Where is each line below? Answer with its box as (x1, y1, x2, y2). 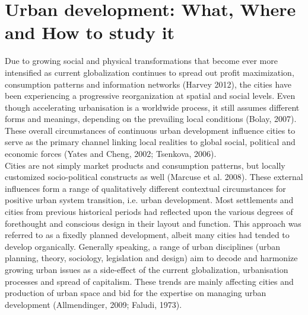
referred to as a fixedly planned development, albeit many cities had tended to (5, 229, 290, 241)
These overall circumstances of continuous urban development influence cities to (5, 124, 296, 136)
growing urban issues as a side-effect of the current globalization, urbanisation (5, 263, 288, 275)
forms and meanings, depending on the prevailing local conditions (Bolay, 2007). (5, 112, 297, 125)
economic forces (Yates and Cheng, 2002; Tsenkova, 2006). (5, 147, 217, 160)
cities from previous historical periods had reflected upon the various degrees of (5, 205, 293, 218)
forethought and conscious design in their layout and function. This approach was (5, 217, 301, 229)
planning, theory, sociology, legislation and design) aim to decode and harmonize (5, 252, 298, 264)
